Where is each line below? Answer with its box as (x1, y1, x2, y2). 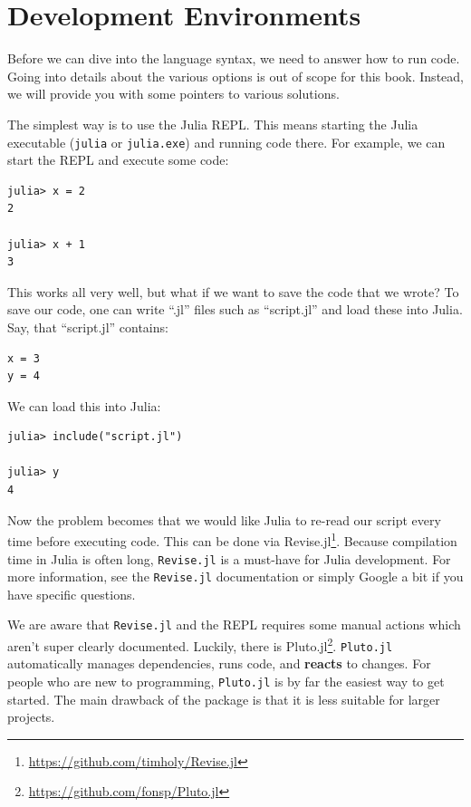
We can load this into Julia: (7, 396, 161, 415)
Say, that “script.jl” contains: (7, 317, 168, 336)
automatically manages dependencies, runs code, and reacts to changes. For (7, 654, 431, 673)
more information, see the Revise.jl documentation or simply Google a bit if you (7, 567, 464, 586)
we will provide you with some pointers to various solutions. (7, 84, 340, 103)
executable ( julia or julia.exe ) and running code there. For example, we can (7, 132, 446, 151)
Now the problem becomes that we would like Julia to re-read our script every (7, 510, 441, 529)
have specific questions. (7, 584, 136, 603)
